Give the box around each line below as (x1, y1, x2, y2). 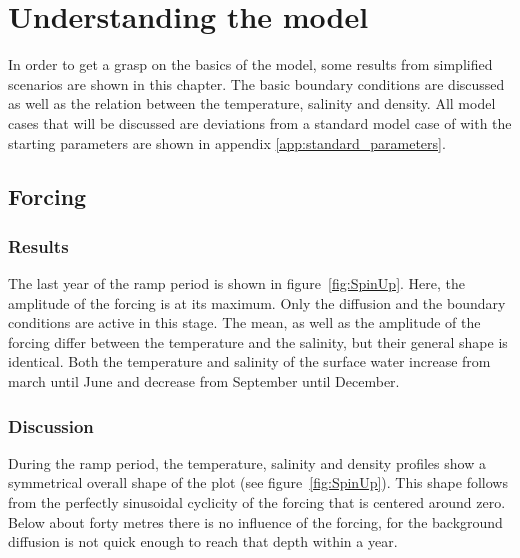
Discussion (8, 413, 94, 438)
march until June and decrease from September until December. (8, 371, 400, 392)
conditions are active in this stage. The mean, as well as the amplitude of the (8, 312, 481, 333)
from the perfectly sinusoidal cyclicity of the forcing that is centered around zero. (8, 492, 506, 513)
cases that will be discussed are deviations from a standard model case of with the (8, 112, 512, 133)
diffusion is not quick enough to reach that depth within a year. (8, 531, 398, 552)
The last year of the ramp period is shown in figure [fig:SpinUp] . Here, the (8, 273, 466, 294)
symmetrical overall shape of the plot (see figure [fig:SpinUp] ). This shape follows (8, 472, 508, 493)
